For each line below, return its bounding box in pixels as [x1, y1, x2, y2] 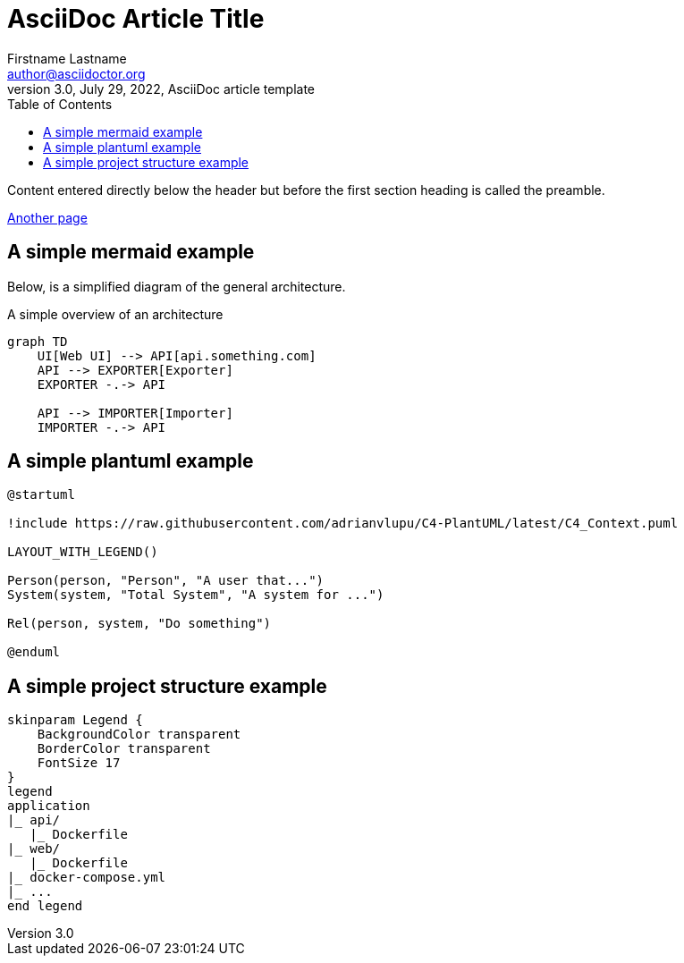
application [7, 798, 90, 814]
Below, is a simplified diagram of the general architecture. [7, 278, 346, 294]
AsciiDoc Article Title [7, 4, 265, 34]
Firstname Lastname [7, 50, 127, 66]
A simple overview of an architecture [7, 306, 224, 322]
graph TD [7, 334, 68, 349]
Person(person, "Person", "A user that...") [7, 573, 325, 588]
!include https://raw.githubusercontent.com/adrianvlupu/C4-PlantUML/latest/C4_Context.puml [7, 516, 679, 531]
